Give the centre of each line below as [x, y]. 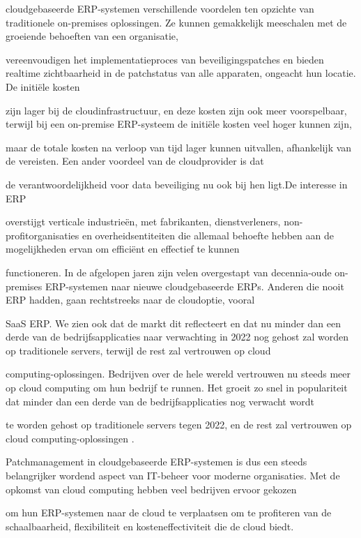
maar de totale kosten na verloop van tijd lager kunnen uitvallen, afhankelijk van [179, 147]
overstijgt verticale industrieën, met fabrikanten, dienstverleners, [143, 222]
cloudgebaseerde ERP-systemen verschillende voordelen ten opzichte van [160, 8]
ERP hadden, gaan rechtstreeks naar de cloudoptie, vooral [130, 300]
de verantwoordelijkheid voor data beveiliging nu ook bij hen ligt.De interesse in [177, 184]
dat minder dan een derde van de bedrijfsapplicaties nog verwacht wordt [160, 401]
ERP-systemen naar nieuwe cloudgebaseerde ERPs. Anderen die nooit [194, 286]
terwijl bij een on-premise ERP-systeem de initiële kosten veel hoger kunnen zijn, [179, 124]
